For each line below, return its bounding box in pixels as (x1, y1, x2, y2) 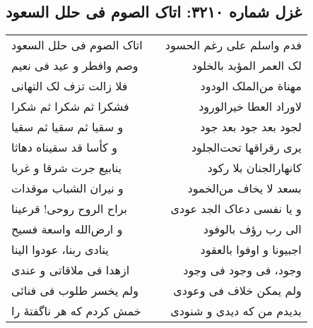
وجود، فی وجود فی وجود (183, 262, 302, 279)
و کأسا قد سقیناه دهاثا (11, 139, 118, 156)
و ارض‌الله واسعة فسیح (11, 221, 123, 238)
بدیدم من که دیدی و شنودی (170, 303, 302, 320)
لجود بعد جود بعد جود (200, 119, 302, 135)
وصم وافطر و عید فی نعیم (11, 57, 138, 74)
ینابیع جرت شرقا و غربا (11, 159, 122, 176)
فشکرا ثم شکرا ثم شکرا (11, 98, 129, 115)
